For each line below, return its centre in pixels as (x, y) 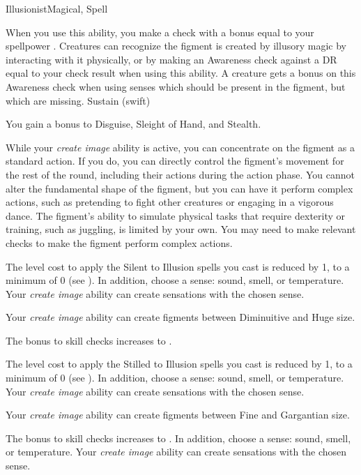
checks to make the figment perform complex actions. (119, 242)
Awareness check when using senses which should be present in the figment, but (176, 86)
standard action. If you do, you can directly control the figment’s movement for (175, 161)
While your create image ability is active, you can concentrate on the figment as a (180, 147)
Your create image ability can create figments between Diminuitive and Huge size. (180, 317)
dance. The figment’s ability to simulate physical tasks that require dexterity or (176, 215)
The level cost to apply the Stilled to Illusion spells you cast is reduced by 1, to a (179, 364)
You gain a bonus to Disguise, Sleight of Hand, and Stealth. (133, 124)
